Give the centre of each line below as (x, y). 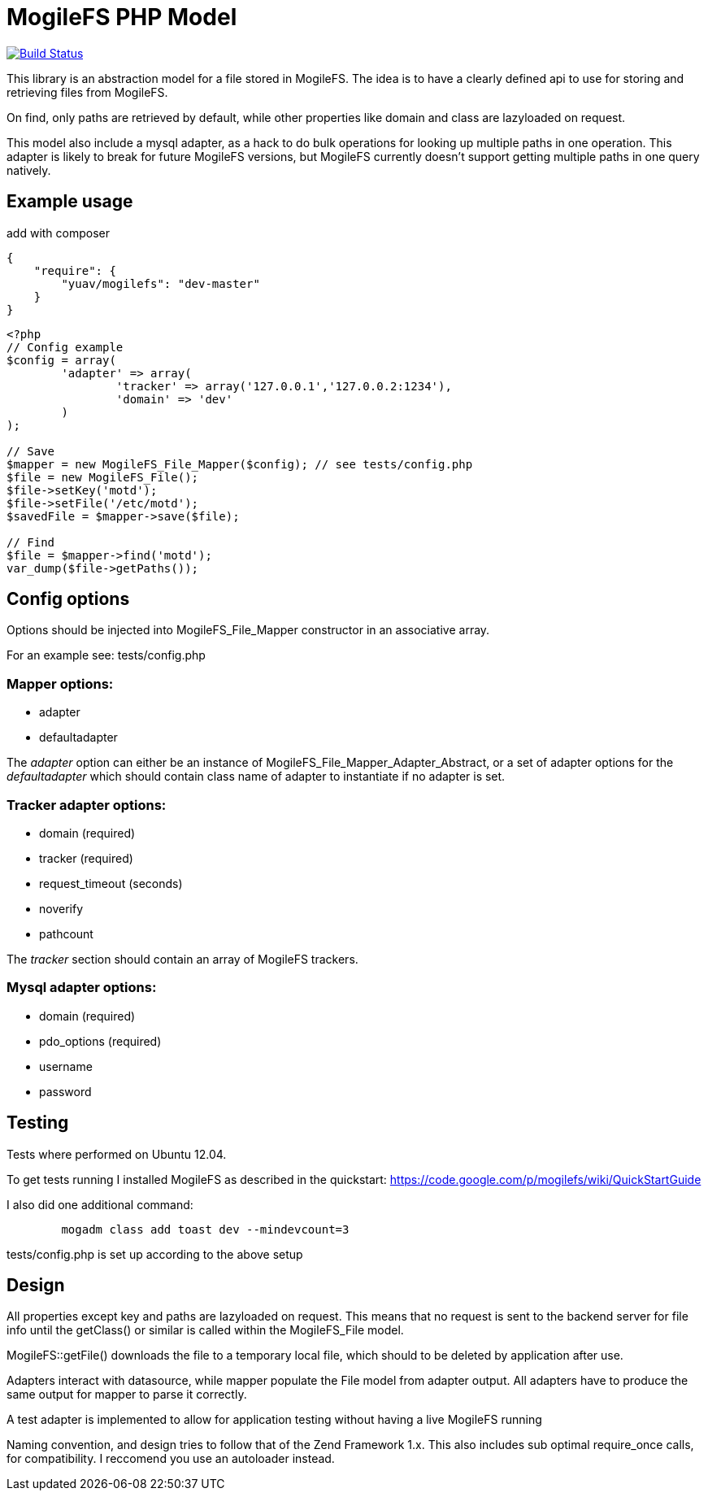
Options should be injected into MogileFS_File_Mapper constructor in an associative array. (248, 630)
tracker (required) (86, 858)
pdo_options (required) (100, 1041)
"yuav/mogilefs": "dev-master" (161, 283)
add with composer (59, 233)
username (66, 1066)
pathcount (66, 933)
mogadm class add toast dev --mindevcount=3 (205, 1229)
